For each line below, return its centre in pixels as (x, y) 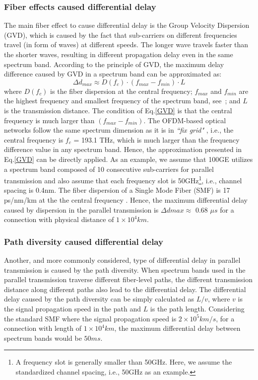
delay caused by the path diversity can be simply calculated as (99, 299)
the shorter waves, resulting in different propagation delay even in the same (119, 54)
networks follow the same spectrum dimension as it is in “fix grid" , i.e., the (119, 130)
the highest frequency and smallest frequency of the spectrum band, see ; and (122, 101)
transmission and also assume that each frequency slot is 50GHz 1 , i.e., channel (123, 180)
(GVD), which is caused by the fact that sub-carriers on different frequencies (121, 35)
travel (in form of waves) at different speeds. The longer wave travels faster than (126, 44)
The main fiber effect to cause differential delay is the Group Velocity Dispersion (127, 25)
